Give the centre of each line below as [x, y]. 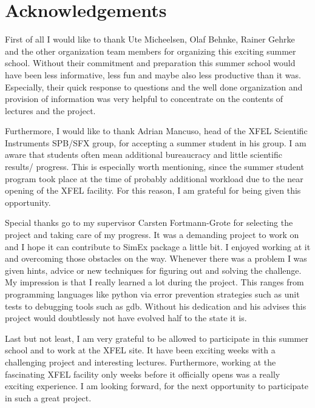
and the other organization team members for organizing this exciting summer [151, 51]
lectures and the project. [50, 110]
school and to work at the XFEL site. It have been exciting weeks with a [140, 350]
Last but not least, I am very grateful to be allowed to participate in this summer [157, 338]
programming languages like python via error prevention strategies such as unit [152, 294]
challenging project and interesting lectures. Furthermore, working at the [141, 362]
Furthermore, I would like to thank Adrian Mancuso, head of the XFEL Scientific [156, 131]
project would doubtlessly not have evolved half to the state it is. [126, 318]
